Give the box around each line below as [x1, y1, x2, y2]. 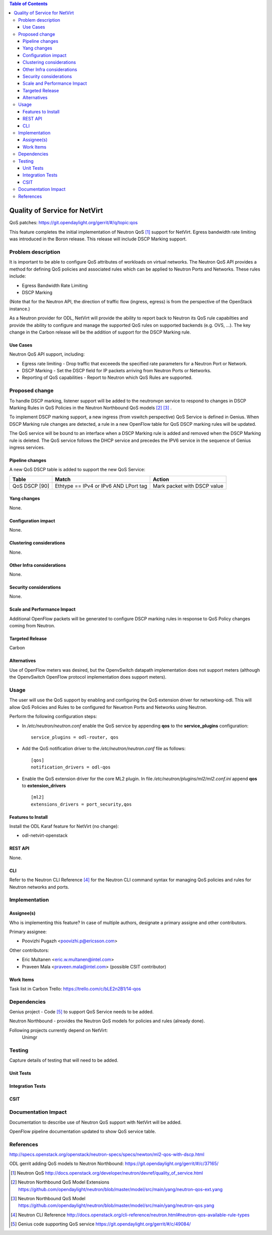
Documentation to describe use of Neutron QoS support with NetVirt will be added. [9, 1119, 182, 1125]
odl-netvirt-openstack [22, 832, 68, 838]
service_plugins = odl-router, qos [31, 734, 119, 740]
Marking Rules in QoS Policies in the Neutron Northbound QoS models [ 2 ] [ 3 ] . [9, 405, 172, 411]
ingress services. [9, 444, 45, 450]
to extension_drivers [22, 783, 66, 789]
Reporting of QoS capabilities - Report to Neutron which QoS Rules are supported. [22, 374, 193, 380]
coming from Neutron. [9, 623, 55, 629]
